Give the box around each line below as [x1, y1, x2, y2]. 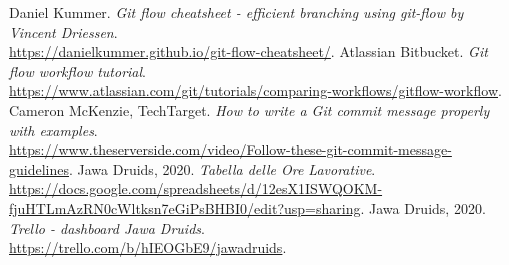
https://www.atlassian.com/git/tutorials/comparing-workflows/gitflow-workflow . [9, 80, 502, 101]
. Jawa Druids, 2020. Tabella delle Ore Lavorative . [68, 158, 376, 179]
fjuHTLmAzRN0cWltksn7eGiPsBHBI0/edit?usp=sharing [9, 197, 361, 218]
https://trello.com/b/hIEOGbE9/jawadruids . [9, 237, 287, 258]
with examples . [9, 119, 98, 140]
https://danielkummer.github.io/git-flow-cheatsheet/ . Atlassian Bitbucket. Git [9, 41, 488, 62]
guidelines [9, 158, 69, 179]
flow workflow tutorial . [9, 60, 147, 81]
